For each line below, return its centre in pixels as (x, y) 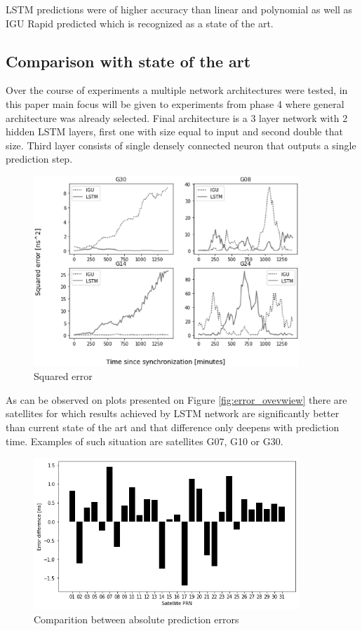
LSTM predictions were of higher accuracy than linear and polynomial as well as (179, 9)
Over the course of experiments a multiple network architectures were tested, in (177, 90)
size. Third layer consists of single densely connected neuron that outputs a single (181, 145)
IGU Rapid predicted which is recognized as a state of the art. (140, 23)
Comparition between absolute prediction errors (136, 619)
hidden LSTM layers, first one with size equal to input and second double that (174, 131)
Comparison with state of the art (128, 61)
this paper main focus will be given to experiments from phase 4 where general (175, 103)
